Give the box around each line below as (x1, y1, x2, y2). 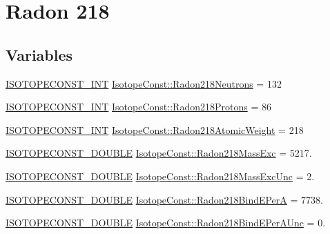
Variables (6, 43, 73, 65)
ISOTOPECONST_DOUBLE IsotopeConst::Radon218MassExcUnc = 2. (6, 168, 315, 183)
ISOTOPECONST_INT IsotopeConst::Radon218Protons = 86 (6, 99, 271, 114)
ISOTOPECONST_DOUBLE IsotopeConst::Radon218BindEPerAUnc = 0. (6, 215, 326, 230)
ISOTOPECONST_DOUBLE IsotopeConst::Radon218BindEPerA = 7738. (6, 192, 323, 206)
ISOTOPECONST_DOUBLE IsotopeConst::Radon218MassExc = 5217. (6, 146, 312, 160)
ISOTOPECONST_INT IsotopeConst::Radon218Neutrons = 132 (6, 76, 282, 90)
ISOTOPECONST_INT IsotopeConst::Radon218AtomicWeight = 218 (6, 122, 304, 137)
